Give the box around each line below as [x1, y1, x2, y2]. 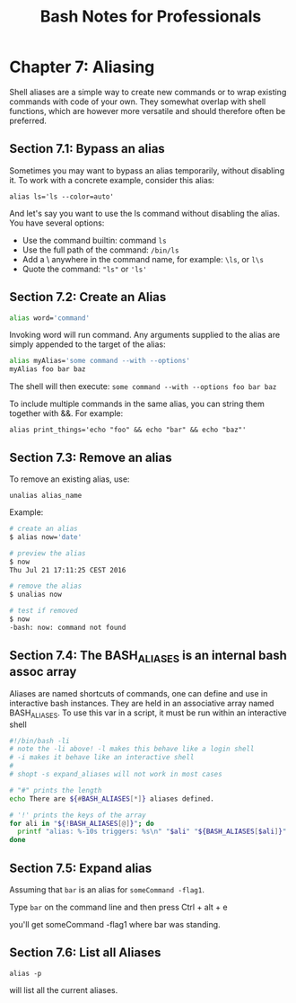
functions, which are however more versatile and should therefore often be [9, 105, 286, 116]
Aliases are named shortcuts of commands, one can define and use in [9, 688, 268, 698]
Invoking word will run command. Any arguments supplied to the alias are [9, 330, 281, 341]
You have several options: [9, 217, 105, 228]
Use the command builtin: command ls [22, 235, 168, 245]
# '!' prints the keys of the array [9, 811, 146, 820]
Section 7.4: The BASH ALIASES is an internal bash [9, 648, 287, 666]
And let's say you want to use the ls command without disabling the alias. [9, 208, 281, 218]
